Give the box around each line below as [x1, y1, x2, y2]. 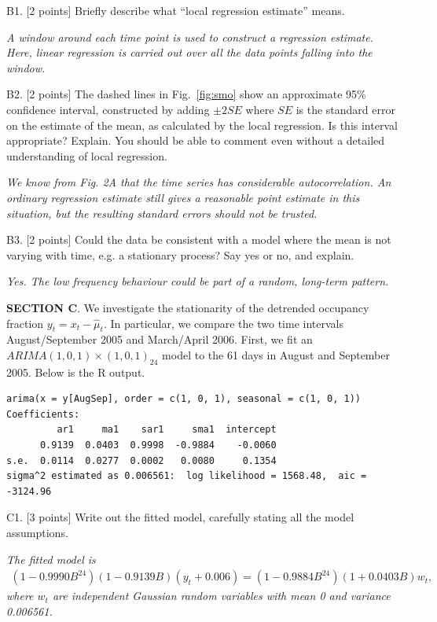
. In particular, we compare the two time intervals [103, 315, 343, 331]
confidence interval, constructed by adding [6, 101, 210, 117]
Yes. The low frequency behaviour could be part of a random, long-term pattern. [6, 273, 389, 289]
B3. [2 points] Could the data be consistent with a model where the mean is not [6, 231, 391, 248]
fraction [6, 315, 44, 331]
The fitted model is [6, 550, 96, 567]
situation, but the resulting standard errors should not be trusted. [6, 204, 318, 221]
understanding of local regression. [6, 147, 167, 164]
